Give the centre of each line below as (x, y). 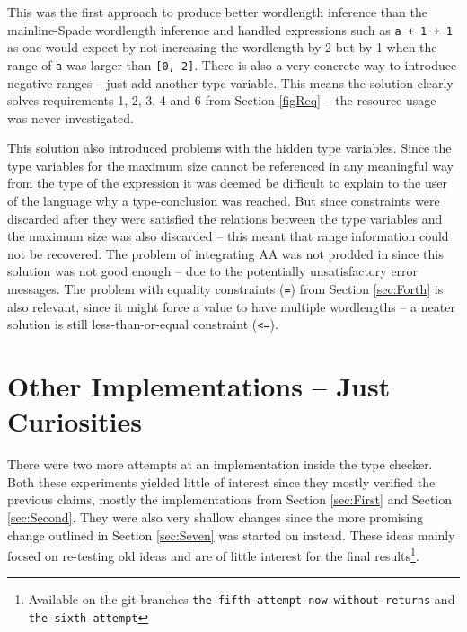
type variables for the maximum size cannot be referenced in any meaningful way (230, 165)
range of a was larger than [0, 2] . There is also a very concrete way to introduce (232, 64)
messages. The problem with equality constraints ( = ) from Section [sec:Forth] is (225, 289)
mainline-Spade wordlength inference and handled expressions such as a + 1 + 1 (230, 29)
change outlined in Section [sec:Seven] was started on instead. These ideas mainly (231, 534)
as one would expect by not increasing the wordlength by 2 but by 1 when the (222, 47)
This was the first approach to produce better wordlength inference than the (217, 12)
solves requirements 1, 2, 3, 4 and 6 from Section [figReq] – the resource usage (222, 100)
